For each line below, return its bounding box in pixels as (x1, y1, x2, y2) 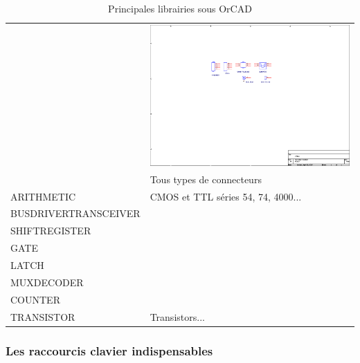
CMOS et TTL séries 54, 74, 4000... (150, 189, 302, 203)
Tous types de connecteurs (150, 171, 262, 186)
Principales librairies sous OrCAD (108, 1, 252, 15)
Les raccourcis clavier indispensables (6, 342, 213, 359)
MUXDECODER (10, 274, 84, 289)
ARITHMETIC (10, 189, 76, 203)
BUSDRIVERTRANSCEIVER (10, 206, 141, 221)
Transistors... (150, 309, 205, 324)
